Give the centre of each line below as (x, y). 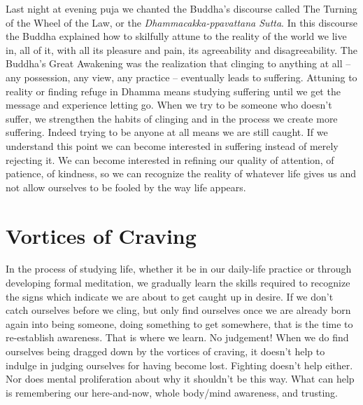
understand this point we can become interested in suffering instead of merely (172, 145)
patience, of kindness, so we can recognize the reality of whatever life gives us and (181, 173)
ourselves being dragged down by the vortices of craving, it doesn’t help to (165, 351)
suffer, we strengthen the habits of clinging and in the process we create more (172, 118)
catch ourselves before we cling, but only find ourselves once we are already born (178, 310)
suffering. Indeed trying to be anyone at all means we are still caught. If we (167, 132)
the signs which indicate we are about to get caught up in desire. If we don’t (170, 296)
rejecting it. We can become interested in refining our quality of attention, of (170, 159)
